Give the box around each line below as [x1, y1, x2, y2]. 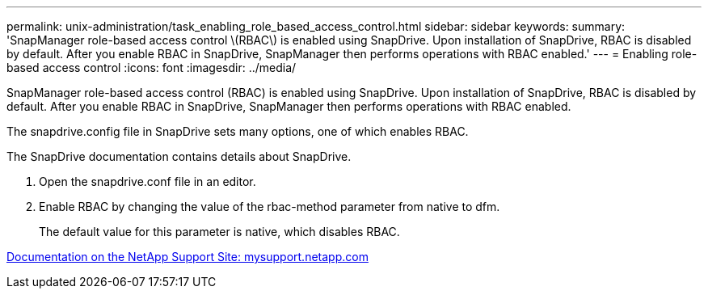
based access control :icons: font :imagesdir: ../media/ [6, 61, 297, 74]
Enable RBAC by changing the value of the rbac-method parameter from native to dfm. [39, 200, 500, 213]
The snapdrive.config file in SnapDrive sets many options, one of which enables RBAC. [6, 124, 469, 138]
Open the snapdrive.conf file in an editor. [39, 175, 256, 188]
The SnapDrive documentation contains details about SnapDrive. [6, 150, 352, 163]
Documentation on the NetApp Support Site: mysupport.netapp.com [6, 250, 369, 263]
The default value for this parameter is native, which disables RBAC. [39, 225, 400, 238]
